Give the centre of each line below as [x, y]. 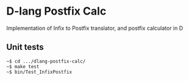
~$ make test [23, 66]
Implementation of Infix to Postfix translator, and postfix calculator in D [95, 28]
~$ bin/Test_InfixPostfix [39, 72]
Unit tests [25, 47]
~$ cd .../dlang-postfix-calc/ [46, 61]
